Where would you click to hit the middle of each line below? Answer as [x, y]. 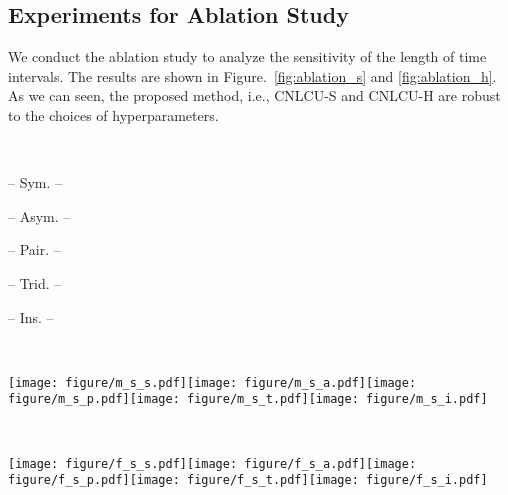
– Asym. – [39, 215]
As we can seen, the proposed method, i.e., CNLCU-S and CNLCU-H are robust [254, 95]
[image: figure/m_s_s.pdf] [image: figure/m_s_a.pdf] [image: [212, 382]
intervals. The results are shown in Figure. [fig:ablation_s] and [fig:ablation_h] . [252, 75]
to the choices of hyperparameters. [113, 114]
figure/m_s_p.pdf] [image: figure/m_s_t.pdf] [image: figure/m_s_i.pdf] [248, 399]
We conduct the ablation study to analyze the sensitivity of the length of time [247, 56]
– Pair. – [34, 249]
